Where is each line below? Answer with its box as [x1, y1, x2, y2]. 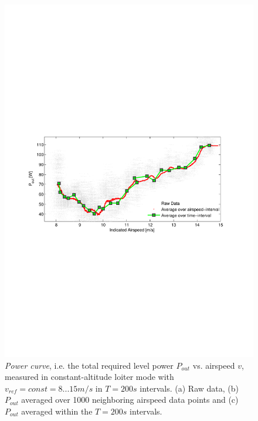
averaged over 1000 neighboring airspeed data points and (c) [21, 393, 239, 406]
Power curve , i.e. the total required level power [5, 359, 174, 371]
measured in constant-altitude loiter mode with [5, 371, 174, 383]
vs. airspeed [192, 359, 235, 371]
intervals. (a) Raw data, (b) [140, 382, 239, 394]
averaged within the [21, 405, 93, 417]
